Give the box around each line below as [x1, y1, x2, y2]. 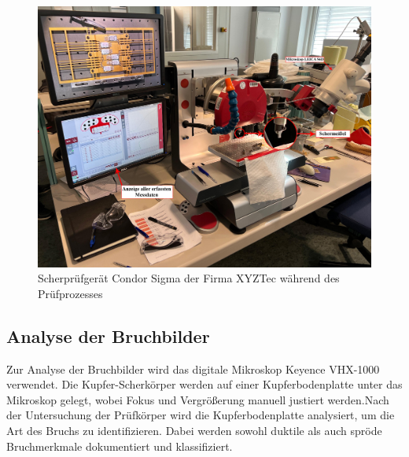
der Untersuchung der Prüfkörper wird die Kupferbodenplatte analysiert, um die [6, 407, 395, 423]
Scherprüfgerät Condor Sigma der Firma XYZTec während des [38, 270, 340, 286]
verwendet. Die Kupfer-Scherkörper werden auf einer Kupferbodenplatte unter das [6, 376, 403, 393]
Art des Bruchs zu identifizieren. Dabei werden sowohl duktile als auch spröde [6, 422, 382, 439]
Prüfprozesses [38, 285, 103, 301]
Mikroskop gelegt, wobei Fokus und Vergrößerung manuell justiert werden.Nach [6, 391, 389, 407]
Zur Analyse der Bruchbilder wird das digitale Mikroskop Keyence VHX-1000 [6, 360, 380, 377]
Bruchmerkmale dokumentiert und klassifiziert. [6, 437, 233, 454]
